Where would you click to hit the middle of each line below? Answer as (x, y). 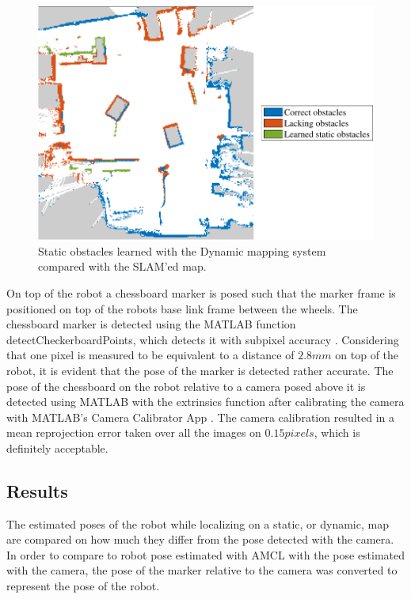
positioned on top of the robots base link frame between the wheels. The (182, 308)
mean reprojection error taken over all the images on (134, 432)
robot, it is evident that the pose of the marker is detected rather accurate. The (200, 370)
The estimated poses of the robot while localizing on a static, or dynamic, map (198, 523)
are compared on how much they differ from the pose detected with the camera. (200, 539)
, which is (337, 432)
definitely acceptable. (57, 447)
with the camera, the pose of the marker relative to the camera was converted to (202, 570)
